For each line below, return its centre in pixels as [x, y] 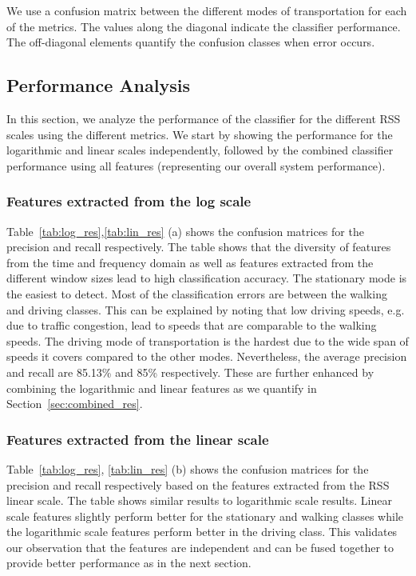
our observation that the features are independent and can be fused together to [200, 547]
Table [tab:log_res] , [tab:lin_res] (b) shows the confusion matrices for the [188, 468]
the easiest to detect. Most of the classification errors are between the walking [197, 293]
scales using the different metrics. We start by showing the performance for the [200, 134]
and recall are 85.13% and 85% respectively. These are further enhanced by [190, 372]
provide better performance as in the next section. [129, 563]
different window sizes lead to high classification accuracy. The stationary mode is [207, 278]
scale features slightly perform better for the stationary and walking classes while [205, 516]
